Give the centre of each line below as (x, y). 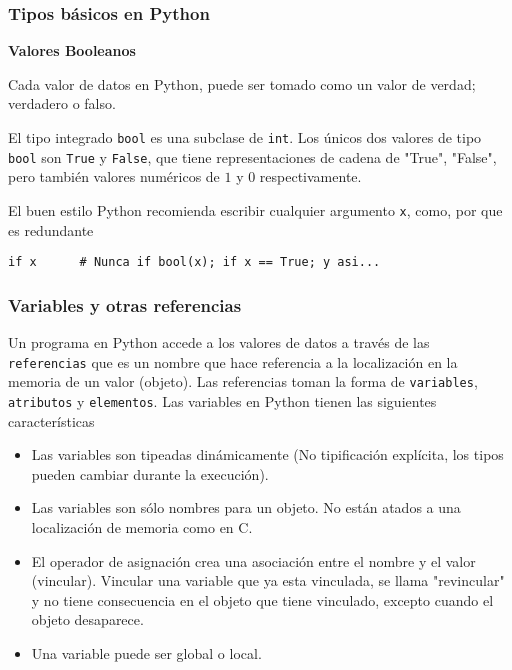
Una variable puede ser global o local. (146, 652)
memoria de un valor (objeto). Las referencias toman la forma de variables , (243, 381)
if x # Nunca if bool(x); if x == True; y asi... (194, 262)
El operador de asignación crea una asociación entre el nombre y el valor (253, 560)
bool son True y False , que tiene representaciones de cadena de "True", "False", (252, 156)
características (51, 420)
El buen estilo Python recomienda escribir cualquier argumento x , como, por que (255, 209)
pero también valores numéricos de (114, 176)
